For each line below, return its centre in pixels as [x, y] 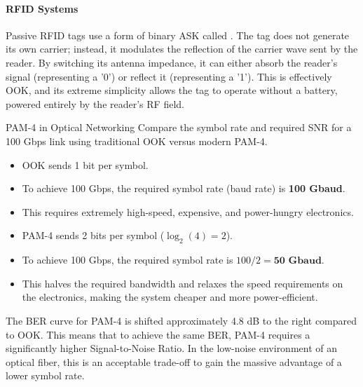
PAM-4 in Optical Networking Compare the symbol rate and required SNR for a [179, 127]
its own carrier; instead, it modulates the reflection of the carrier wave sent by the [182, 49]
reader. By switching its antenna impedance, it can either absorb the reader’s [172, 62]
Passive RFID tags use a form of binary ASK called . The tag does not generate [178, 35]
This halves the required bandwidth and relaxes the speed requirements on [183, 283]
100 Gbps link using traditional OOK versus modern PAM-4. [137, 141]
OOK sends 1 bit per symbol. [85, 164]
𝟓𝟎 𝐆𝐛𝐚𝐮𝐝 [297, 261]
